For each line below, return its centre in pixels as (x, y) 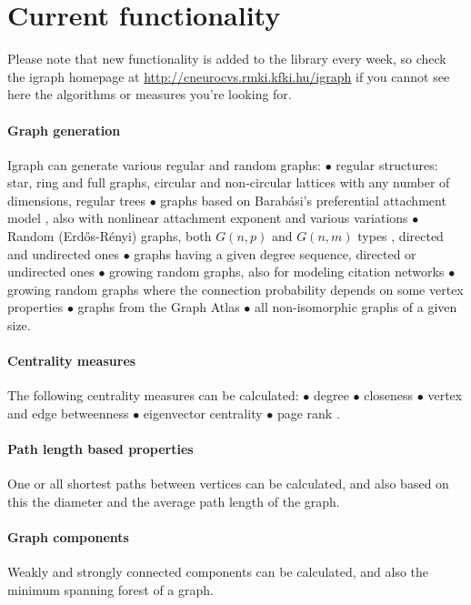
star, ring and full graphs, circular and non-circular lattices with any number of (229, 182)
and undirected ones (64, 253)
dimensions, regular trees (77, 200)
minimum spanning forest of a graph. (110, 590)
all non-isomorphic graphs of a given (356, 307)
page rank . (308, 413)
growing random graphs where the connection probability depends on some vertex (235, 289)
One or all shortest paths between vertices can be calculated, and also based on (228, 484)
